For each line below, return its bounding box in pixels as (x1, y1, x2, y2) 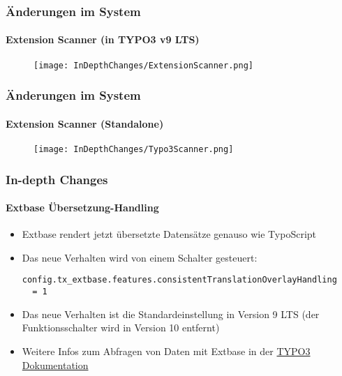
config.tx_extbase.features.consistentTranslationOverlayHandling (22, 275, 337, 285)
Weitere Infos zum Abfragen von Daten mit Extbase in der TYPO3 (22, 343, 311, 358)
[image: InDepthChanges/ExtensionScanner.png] (34, 60, 253, 70)
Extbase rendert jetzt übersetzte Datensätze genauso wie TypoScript (22, 227, 317, 241)
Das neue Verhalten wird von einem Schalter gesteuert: (22, 250, 258, 264)
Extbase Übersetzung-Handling (6, 200, 159, 215)
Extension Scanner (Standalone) (6, 116, 164, 130)
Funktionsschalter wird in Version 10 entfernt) (22, 320, 220, 335)
